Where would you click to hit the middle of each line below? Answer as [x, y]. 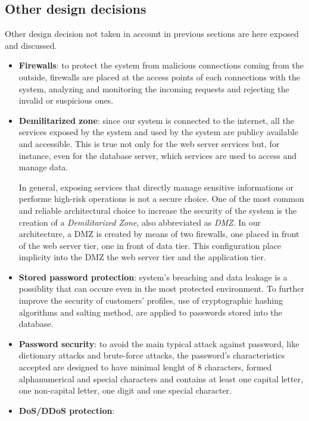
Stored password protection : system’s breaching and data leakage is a [153, 277]
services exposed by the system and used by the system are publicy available [158, 132]
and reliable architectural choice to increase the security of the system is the [158, 210]
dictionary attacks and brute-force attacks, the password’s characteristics [152, 355]
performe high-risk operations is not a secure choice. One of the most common [161, 199]
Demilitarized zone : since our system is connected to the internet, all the [157, 120]
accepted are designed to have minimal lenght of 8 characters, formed [145, 367]
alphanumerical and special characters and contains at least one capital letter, [161, 378]
